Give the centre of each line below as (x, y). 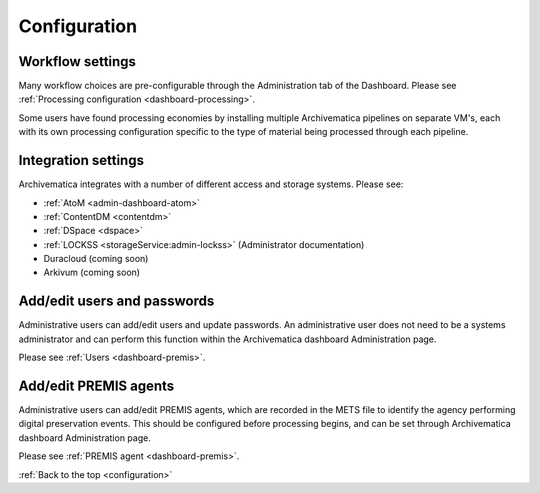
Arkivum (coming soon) (91, 272)
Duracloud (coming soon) (96, 259)
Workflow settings (77, 61)
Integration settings (81, 160)
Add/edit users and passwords (116, 301)
